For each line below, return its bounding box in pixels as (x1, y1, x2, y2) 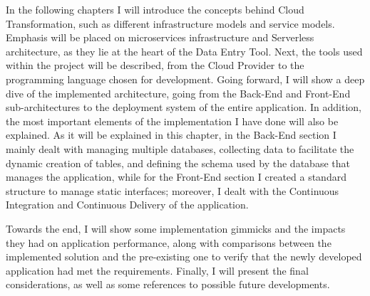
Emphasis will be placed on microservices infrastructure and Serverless (6, 30, 314, 45)
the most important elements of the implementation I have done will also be (6, 113, 339, 128)
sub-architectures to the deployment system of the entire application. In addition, (6, 100, 361, 115)
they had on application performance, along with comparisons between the (6, 235, 332, 250)
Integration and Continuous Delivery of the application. (6, 197, 249, 212)
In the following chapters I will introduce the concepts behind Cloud (6, 2, 304, 16)
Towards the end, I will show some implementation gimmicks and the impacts (6, 221, 346, 236)
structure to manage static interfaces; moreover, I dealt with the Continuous (6, 183, 339, 198)
